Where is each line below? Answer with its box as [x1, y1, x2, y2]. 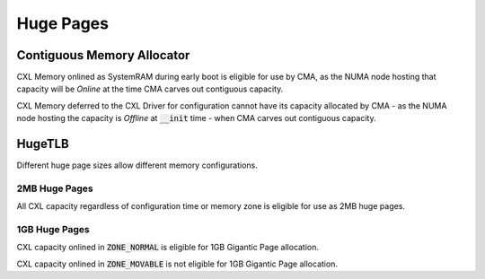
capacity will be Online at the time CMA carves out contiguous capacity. [16, 83, 284, 94]
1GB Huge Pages [16, 223, 90, 236]
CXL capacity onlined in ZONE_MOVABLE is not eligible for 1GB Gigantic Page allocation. [16, 258, 339, 269]
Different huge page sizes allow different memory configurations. [16, 160, 258, 170]
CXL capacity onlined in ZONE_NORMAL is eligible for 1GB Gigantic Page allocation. [16, 242, 319, 253]
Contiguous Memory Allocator [16, 48, 190, 63]
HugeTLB [16, 136, 69, 152]
